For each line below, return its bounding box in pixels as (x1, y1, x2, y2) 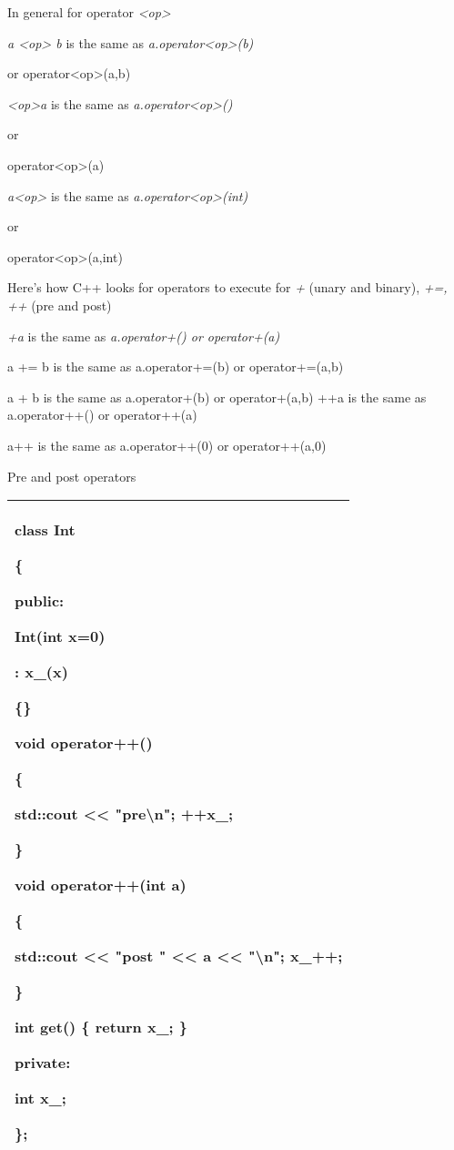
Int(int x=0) (15, 626, 106, 647)
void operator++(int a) (15, 874, 187, 896)
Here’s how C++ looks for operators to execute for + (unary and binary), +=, (7, 278, 448, 297)
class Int (15, 519, 76, 541)
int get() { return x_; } (15, 1016, 188, 1038)
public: (15, 590, 65, 612)
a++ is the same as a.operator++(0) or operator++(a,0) (7, 435, 327, 454)
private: (15, 1052, 71, 1074)
